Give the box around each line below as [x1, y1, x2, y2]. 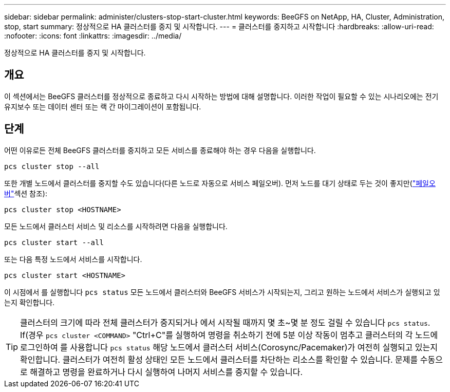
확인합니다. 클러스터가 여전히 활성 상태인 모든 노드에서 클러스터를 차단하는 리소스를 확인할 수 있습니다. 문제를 [20, 354, 418, 365]
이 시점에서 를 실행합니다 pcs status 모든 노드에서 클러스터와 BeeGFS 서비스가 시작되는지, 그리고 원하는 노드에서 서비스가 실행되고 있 [4, 287, 440, 296]
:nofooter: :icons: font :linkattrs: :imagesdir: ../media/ [4, 31, 182, 40]
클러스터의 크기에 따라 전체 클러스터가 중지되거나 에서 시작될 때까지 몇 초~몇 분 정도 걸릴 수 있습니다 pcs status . [20, 317, 430, 328]
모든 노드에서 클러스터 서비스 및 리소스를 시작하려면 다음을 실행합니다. [4, 221, 228, 231]
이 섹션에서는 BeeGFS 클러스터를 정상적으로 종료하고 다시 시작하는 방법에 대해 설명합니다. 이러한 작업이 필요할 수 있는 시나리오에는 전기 [4, 91, 439, 101]
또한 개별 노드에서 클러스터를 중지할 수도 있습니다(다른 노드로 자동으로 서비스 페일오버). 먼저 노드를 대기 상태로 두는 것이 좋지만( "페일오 [4, 178, 436, 188]
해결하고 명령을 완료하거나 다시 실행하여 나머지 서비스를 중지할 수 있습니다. [30, 366, 303, 377]
